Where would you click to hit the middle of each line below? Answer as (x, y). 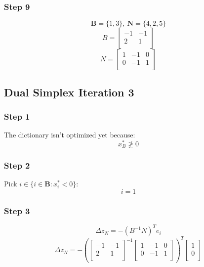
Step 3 (17, 210)
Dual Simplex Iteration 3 (69, 92)
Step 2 (17, 165)
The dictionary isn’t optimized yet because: (70, 135)
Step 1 (17, 116)
